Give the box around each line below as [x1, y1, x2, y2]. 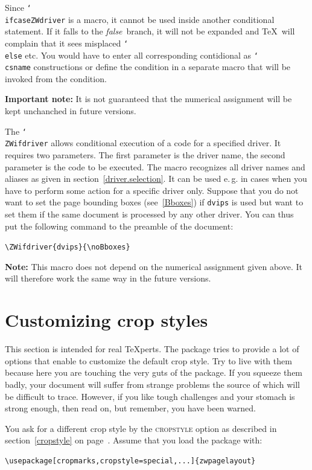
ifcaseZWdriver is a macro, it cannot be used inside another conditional [5, 13, 275, 25]
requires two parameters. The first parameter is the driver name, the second [5, 148, 285, 161]
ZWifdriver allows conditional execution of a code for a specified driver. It [5, 137, 281, 149]
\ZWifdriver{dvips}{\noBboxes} [5, 243, 130, 252]
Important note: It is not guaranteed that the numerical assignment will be [5, 92, 292, 105]
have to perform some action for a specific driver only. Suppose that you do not [5, 184, 299, 196]
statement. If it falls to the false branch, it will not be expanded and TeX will [5, 25, 295, 37]
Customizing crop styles [5, 307, 208, 332]
